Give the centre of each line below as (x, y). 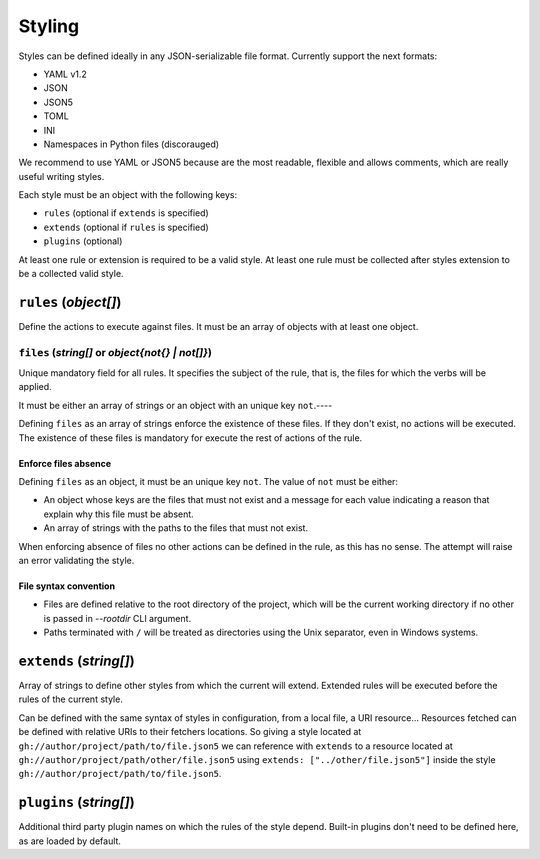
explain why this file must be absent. (118, 514)
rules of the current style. (71, 699)
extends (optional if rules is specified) (126, 227)
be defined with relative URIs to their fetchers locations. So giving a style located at (190, 732)
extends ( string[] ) (76, 660)
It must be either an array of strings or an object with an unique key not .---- (175, 405)
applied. (35, 387)
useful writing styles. (61, 176)
